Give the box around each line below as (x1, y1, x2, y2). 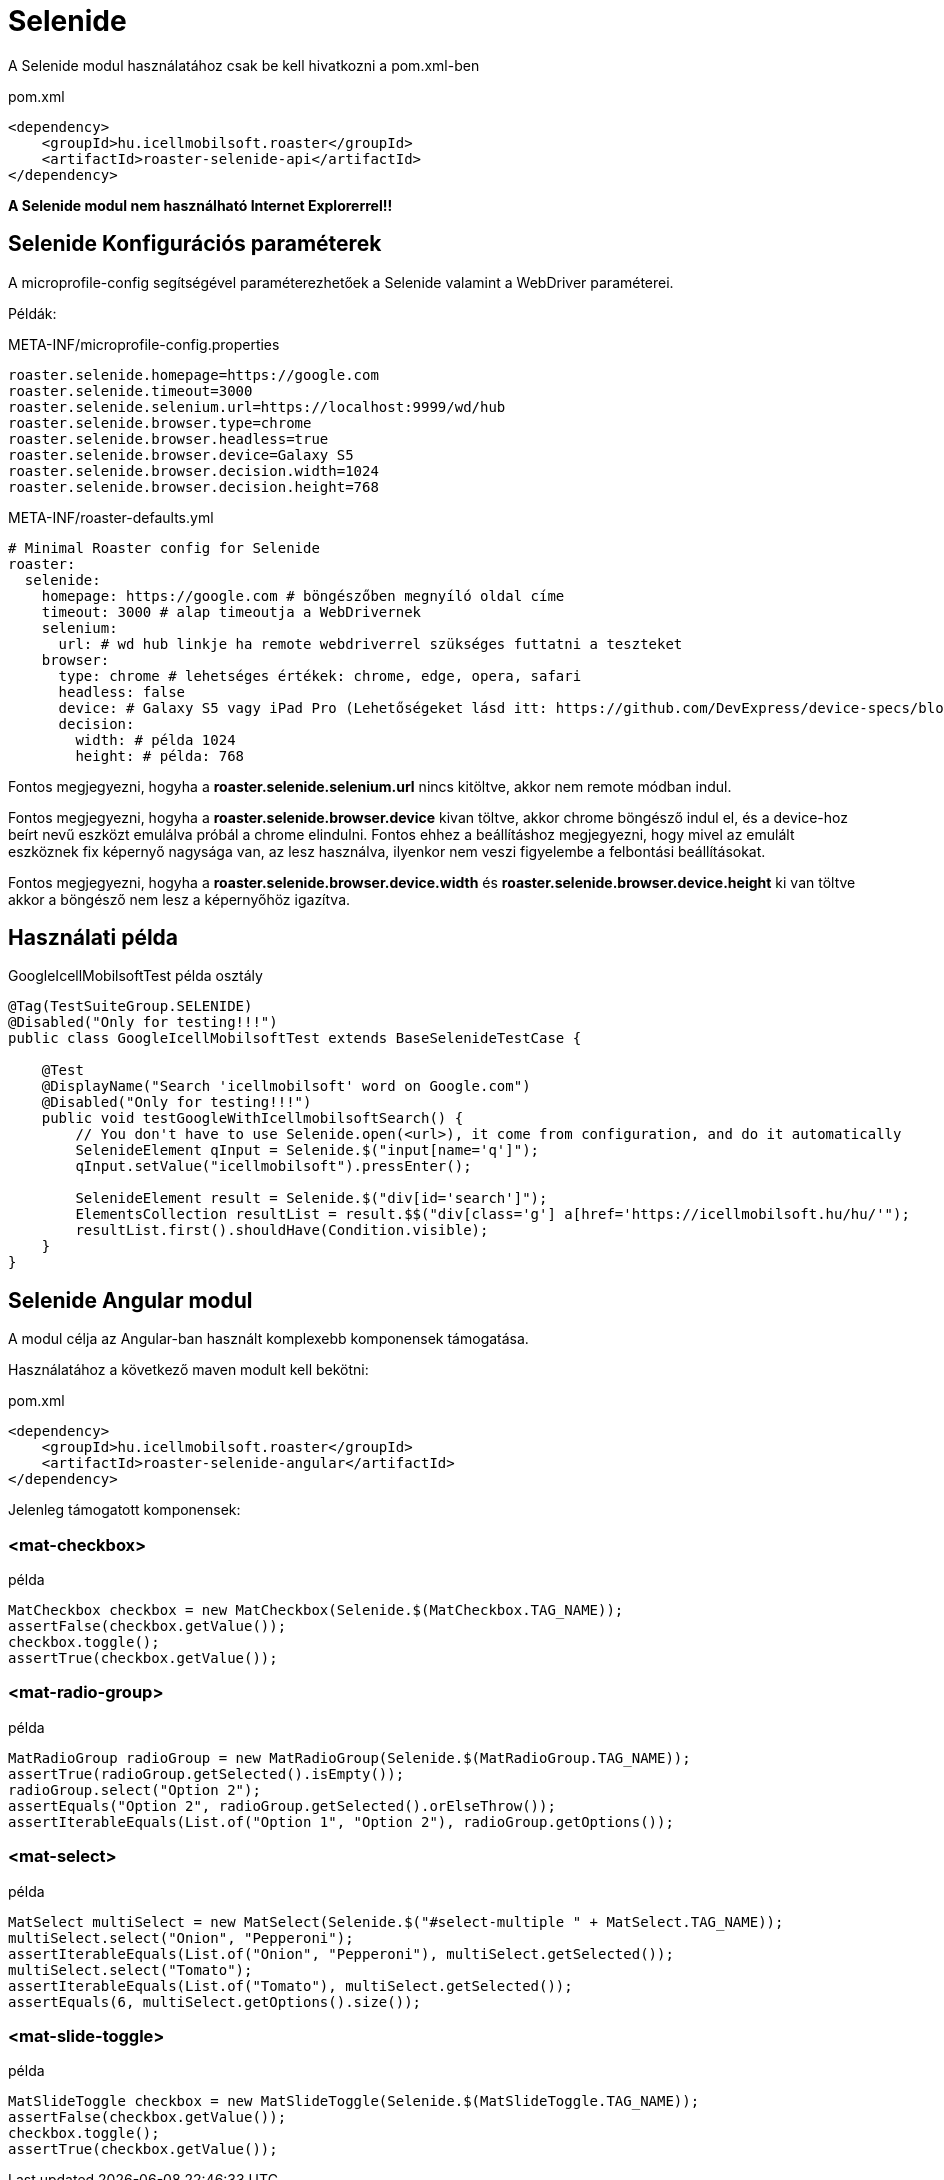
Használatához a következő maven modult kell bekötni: (8, 1361, 369, 1379)
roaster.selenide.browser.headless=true (8, 430, 329, 447)
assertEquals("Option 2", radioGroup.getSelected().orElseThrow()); (8, 1797, 556, 1814)
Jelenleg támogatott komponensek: (8, 1501, 241, 1519)
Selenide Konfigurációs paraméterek (8, 231, 382, 257)
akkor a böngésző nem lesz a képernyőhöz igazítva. (8, 890, 351, 908)
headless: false (58, 683, 186, 700)
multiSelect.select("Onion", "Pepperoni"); (8, 1929, 354, 1946)
